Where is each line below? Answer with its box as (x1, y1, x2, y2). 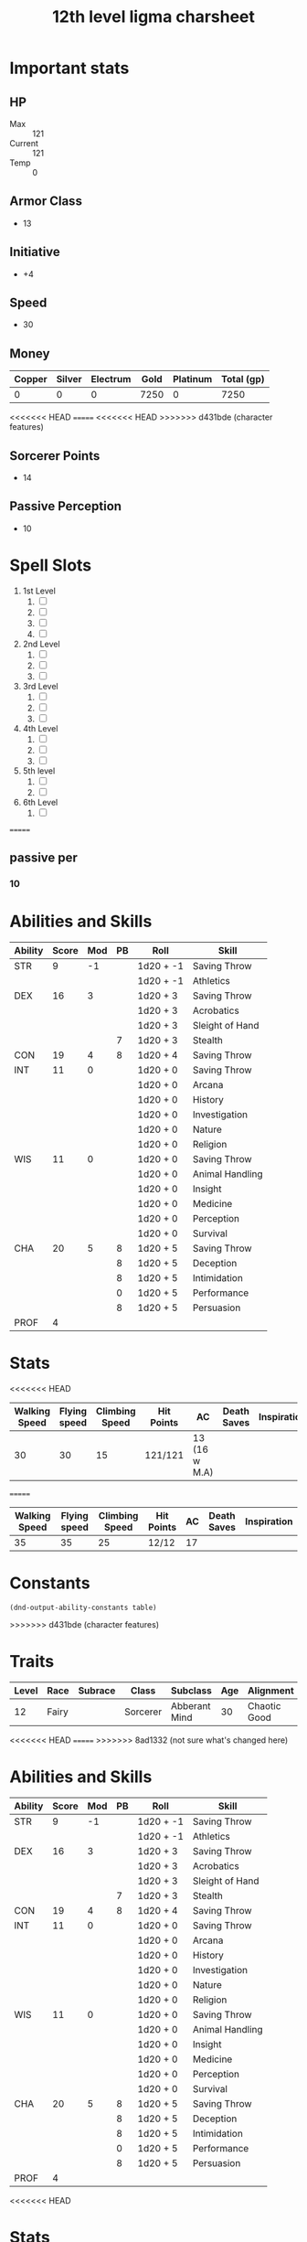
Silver (56, 373, 82, 386)
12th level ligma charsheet (51, 6, 256, 27)
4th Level (22, 722, 58, 733)
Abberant (170, 1699, 212, 1712)
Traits (9, 1651, 55, 1672)
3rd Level (22, 680, 58, 691)
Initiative (9, 244, 61, 260)
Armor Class (9, 194, 82, 209)
